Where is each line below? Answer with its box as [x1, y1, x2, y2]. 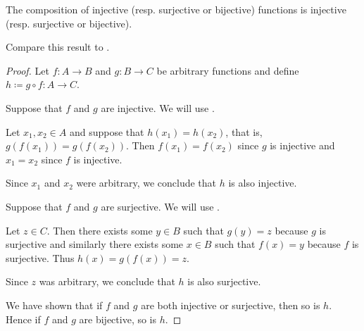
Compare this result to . [6, 39, 110, 54]
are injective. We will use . [101, 100, 215, 115]
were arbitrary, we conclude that [76, 175, 217, 190]
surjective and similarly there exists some [6, 237, 184, 251]
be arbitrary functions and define [156, 63, 299, 77]
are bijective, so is [79, 311, 157, 326]
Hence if [6, 311, 41, 326]
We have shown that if [6, 297, 103, 312]
